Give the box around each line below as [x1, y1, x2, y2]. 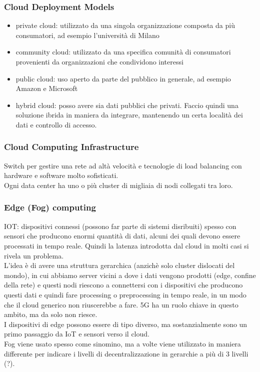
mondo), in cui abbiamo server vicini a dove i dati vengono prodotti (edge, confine [4, 269, 256, 280]
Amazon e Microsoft [15, 83, 78, 93]
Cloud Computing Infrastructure [4, 140, 139, 153]
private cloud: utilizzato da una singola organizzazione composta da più [15, 20, 235, 30]
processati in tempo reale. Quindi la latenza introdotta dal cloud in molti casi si [4, 240, 249, 250]
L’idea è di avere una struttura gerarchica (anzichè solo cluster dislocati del [4, 260, 235, 270]
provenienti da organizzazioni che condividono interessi [15, 56, 183, 66]
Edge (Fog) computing [4, 201, 96, 213]
